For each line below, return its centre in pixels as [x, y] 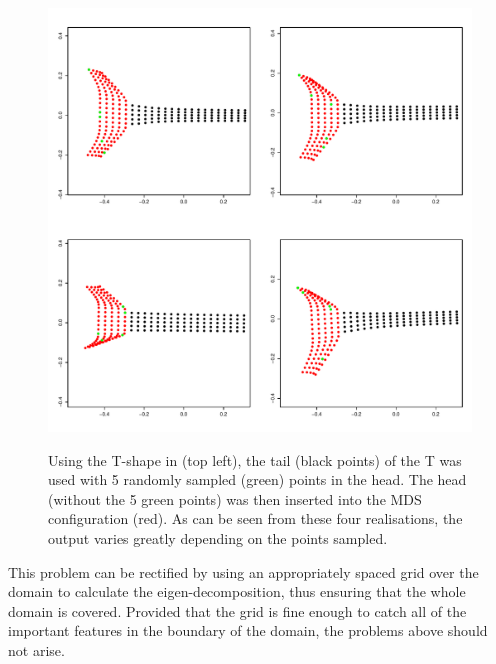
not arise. [36, 649]
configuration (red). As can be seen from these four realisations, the [255, 518]
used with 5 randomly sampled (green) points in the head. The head [257, 479]
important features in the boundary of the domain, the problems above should [248, 630]
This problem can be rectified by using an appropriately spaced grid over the [243, 571]
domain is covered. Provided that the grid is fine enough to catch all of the [237, 610]
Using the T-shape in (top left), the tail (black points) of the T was [255, 459]
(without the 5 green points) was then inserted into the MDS [235, 498]
